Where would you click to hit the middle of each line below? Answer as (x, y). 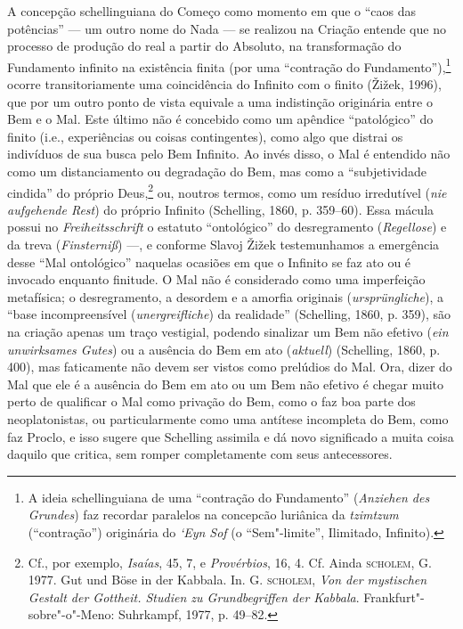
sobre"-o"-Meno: (71, 614)
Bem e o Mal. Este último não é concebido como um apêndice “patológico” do (220, 119)
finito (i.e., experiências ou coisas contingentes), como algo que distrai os (205, 136)
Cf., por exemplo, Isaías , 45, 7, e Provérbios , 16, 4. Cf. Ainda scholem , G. (230, 562)
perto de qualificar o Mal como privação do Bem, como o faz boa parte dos (211, 401)
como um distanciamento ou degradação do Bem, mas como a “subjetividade (217, 171)
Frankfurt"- (394, 596)
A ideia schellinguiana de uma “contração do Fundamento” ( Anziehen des (229, 497)
